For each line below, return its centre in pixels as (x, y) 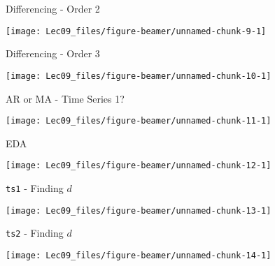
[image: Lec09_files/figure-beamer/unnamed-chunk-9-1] (136, 31)
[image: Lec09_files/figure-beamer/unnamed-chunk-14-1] (139, 255)
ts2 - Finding (35, 233)
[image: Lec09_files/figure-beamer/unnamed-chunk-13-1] (139, 210)
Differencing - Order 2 (53, 8)
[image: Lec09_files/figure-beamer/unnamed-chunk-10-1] (139, 76)
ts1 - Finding (35, 188)
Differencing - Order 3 (53, 53)
